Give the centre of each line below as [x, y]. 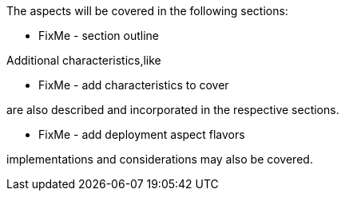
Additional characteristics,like [84, 60]
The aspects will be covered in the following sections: [147, 11]
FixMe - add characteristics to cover [134, 85]
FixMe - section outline [99, 35]
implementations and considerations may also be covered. [160, 159]
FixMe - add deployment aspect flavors [142, 134]
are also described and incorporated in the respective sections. [173, 110]
